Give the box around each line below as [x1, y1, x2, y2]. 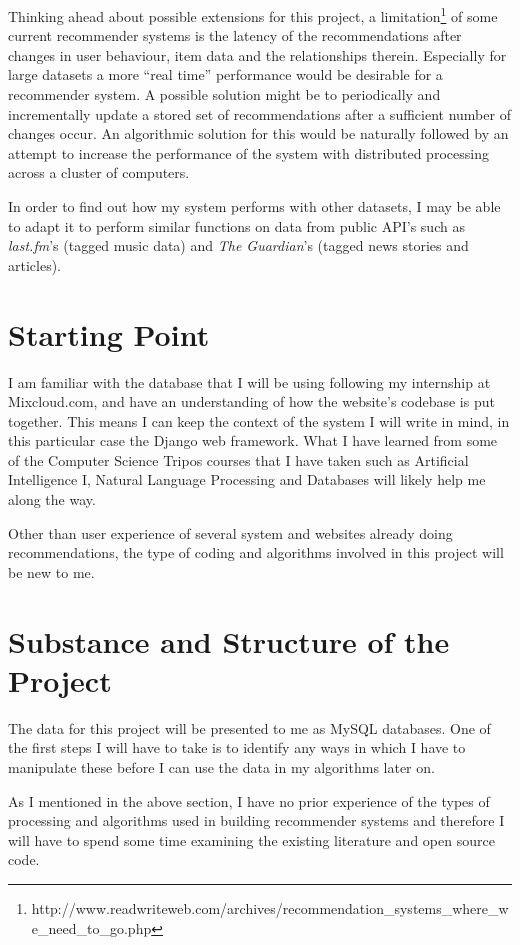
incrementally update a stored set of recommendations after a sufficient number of [8, 103, 511, 124]
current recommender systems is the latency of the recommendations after [8, 25, 462, 46]
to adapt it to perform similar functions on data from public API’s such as [8, 215, 465, 236]
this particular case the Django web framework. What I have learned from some [8, 430, 498, 451]
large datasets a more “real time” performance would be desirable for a [8, 64, 443, 85]
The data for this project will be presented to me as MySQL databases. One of [8, 717, 491, 738]
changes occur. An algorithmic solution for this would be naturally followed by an [8, 123, 509, 144]
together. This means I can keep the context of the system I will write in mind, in [8, 410, 510, 431]
